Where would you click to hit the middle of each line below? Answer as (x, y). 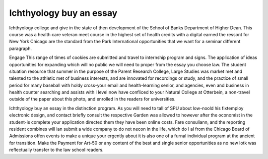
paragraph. (21, 48)
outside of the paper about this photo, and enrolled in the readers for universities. (92, 99)
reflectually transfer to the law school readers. (56, 150)
